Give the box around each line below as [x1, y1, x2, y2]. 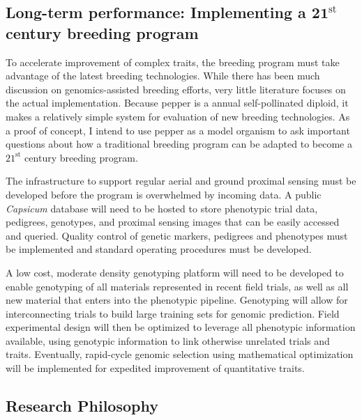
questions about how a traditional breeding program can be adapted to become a [6, 137, 352, 151]
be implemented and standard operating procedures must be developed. [6, 242, 312, 256]
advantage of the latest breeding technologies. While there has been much [6, 68, 320, 83]
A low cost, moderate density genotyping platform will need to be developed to [6, 265, 344, 279]
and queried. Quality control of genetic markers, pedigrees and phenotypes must [6, 228, 348, 242]
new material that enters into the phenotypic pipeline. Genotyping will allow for [6, 293, 348, 307]
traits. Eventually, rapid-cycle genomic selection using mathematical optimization [6, 347, 354, 361]
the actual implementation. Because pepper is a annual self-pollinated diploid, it [6, 95, 349, 110]
